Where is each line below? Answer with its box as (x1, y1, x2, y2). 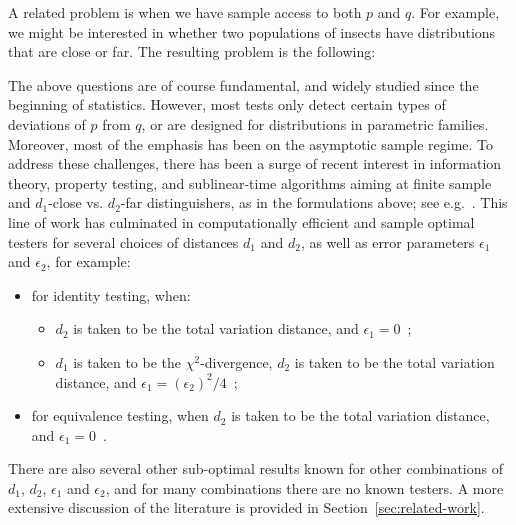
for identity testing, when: (31, 284, 191, 305)
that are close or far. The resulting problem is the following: (8, 41, 376, 62)
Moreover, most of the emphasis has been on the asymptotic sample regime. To (8, 133, 494, 154)
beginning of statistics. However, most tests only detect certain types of (8, 94, 446, 115)
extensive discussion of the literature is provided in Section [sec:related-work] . (8, 497, 485, 518)
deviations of (8, 113, 86, 134)
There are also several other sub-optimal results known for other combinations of (8, 458, 503, 479)
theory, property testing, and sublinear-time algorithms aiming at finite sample (8, 172, 492, 193)
